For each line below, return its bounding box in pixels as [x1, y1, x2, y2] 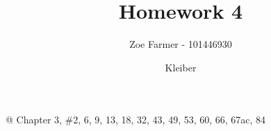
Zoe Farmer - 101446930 [129, 37, 232, 51]
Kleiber [165, 60, 197, 74]
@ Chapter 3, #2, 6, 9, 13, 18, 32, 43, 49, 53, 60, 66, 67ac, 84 [6, 112, 266, 127]
